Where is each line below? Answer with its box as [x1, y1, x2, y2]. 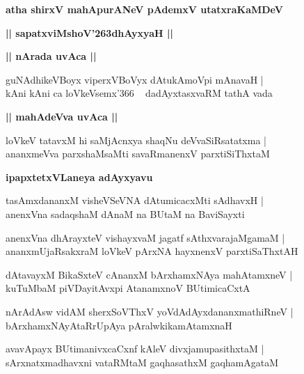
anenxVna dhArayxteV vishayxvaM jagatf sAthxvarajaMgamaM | [6, 230, 285, 244]
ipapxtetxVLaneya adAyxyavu [6, 169, 153, 184]
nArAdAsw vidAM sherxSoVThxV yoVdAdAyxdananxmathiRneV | [6, 304, 294, 318]
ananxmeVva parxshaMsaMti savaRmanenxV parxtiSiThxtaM [6, 146, 270, 161]
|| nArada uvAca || [6, 49, 97, 63]
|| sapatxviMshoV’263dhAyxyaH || [6, 25, 173, 40]
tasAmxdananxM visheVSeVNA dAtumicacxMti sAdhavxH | [6, 193, 264, 208]
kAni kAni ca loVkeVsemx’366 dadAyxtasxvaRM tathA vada [6, 86, 273, 100]
